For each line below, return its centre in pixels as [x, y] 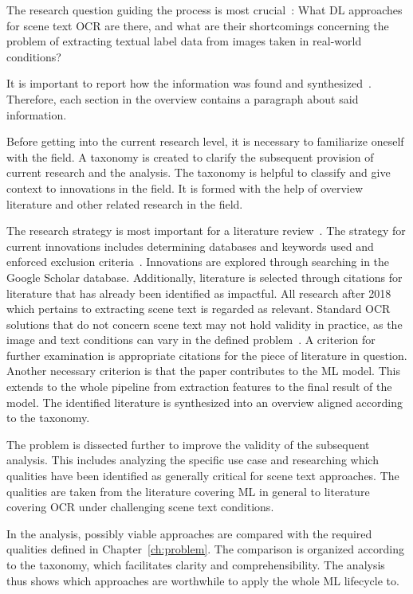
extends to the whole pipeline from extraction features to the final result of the [199, 387]
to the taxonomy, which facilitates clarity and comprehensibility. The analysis [196, 565]
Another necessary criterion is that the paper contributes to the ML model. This [203, 371]
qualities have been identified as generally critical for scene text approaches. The [203, 476]
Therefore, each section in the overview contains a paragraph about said [183, 98]
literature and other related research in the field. [125, 203]
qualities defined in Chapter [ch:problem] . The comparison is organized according [206, 549]
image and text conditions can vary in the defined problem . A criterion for [191, 340]
